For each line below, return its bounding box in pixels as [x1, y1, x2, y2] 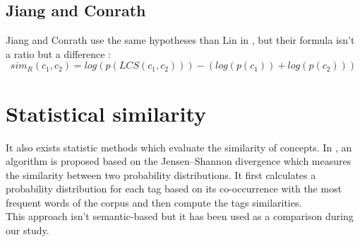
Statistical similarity [6, 98, 207, 127]
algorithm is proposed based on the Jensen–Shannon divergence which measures [6, 154, 352, 168]
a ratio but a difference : [6, 46, 112, 61]
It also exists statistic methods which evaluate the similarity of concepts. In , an [6, 139, 352, 154]
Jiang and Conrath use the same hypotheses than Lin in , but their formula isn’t [6, 33, 355, 47]
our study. [6, 223, 49, 238]
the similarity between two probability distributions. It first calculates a [6, 167, 316, 182]
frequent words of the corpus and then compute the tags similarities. [6, 195, 302, 209]
